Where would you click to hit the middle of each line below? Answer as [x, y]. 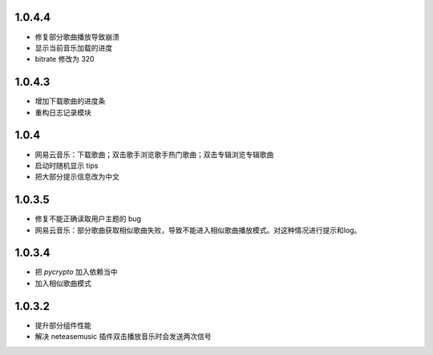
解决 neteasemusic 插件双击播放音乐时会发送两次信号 [123, 337]
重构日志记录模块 [63, 112]
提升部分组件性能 [63, 325]
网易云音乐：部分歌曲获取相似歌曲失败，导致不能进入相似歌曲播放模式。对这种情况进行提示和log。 [198, 230]
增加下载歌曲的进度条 [70, 101]
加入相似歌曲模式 [63, 283]
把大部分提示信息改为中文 [77, 177]
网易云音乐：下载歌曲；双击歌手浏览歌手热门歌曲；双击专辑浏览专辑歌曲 [154, 154]
